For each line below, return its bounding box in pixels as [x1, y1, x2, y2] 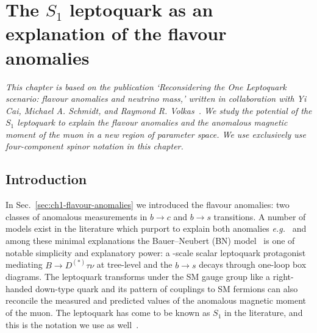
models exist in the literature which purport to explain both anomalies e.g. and [5, 222, 307, 235]
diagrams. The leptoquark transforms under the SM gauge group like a [5, 270, 271, 283]
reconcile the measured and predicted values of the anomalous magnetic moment [5, 294, 307, 307]
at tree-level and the [96, 258, 173, 271]
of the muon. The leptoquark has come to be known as [5, 306, 210, 319]
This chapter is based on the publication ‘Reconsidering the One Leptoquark [5, 80, 287, 93]
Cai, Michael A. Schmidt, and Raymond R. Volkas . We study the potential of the [5, 104, 312, 116]
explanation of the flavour [5, 21, 227, 46]
